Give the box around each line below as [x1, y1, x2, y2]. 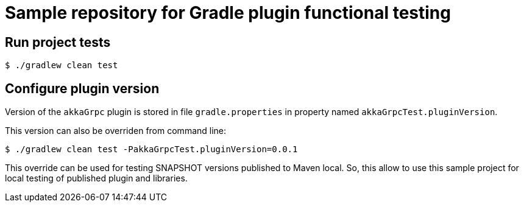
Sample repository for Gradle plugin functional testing [5, 2, 451, 23]
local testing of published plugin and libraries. [5, 173, 188, 184]
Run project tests [5, 34, 111, 50]
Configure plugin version [5, 80, 160, 96]
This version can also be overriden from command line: [5, 125, 227, 136]
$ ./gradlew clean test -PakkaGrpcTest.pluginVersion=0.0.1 [5, 144, 298, 155]
